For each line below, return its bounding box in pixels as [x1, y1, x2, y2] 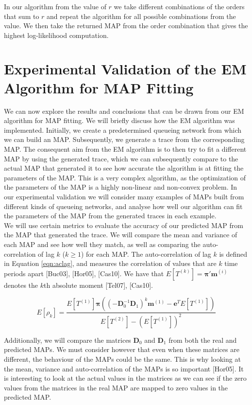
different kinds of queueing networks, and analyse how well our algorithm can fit [4, 201, 243, 211]
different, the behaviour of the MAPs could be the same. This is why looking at [4, 353, 241, 364]
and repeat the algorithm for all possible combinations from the [47, 11, 236, 21]
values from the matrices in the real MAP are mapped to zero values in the [4, 382, 228, 392]
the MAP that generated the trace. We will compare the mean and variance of [4, 229, 237, 240]
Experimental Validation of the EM [4, 58, 247, 78]
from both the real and [168, 335, 237, 345]
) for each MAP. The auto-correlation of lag [81, 248, 211, 259]
